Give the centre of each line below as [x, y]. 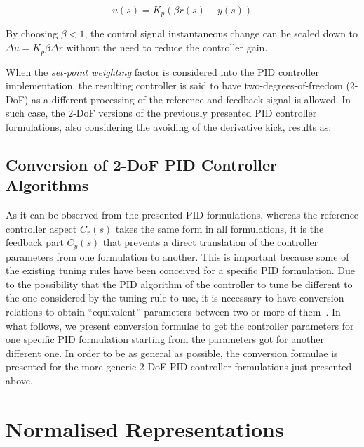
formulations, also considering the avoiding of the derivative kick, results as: [169, 126]
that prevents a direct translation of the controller [210, 242]
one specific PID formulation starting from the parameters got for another [165, 339]
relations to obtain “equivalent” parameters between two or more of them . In [173, 312]
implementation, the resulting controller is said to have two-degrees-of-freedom [174, 85]
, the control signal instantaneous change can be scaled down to [221, 33]
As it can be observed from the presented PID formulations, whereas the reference [182, 215]
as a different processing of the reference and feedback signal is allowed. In [191, 99]
